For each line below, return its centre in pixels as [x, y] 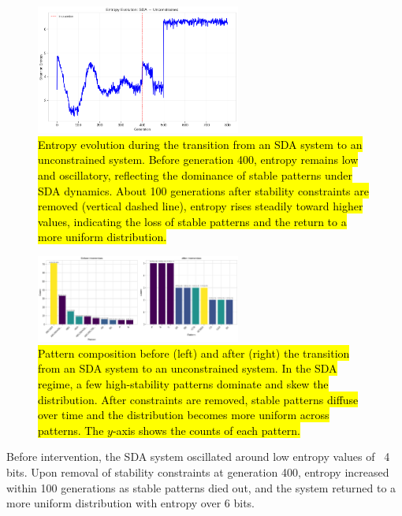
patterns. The [71, 430]
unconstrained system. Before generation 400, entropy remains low [198, 160]
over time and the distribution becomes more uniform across [184, 415]
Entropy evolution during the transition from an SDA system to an [200, 144]
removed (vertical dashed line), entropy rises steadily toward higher [201, 206]
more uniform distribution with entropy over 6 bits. [130, 503]
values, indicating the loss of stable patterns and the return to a [192, 221]
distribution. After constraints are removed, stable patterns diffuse [198, 399]
